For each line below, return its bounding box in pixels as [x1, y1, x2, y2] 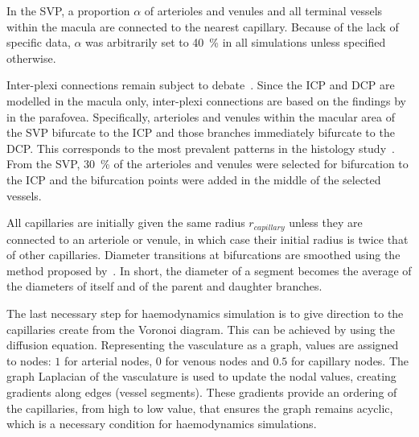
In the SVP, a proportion [6, 2, 130, 19]
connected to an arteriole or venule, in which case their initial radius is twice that [6, 230, 409, 247]
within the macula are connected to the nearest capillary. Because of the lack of [6, 18, 399, 35]
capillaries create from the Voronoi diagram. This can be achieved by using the [6, 320, 396, 337]
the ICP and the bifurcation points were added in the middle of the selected [6, 171, 381, 188]
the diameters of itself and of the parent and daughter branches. [6, 278, 322, 295]
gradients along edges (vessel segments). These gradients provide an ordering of [6, 383, 397, 400]
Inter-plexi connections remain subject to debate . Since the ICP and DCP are [6, 76, 395, 93]
